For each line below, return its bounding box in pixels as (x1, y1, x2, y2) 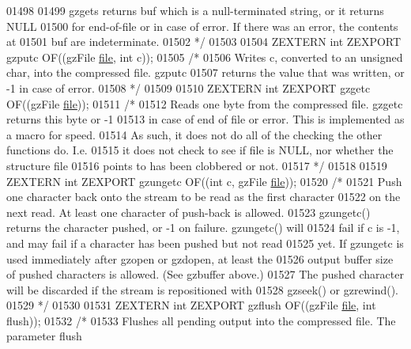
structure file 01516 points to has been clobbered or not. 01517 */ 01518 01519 (6, 157, 387, 173)
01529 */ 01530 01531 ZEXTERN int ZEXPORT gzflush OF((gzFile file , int (6, 297, 376, 313)
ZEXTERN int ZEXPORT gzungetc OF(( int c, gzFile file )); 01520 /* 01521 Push (6, 173, 402, 189)
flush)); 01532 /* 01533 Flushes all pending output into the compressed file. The (6, 312, 396, 328)
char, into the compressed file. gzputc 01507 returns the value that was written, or (6, 64, 405, 81)
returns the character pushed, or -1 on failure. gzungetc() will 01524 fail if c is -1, (6, 219, 400, 236)
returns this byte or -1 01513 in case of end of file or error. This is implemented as (6, 111, 405, 127)
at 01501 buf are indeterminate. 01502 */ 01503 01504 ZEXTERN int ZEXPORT (6, 33, 402, 50)
